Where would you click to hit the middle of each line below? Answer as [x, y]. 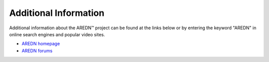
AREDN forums [37, 51]
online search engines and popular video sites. [57, 34]
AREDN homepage [41, 44]
